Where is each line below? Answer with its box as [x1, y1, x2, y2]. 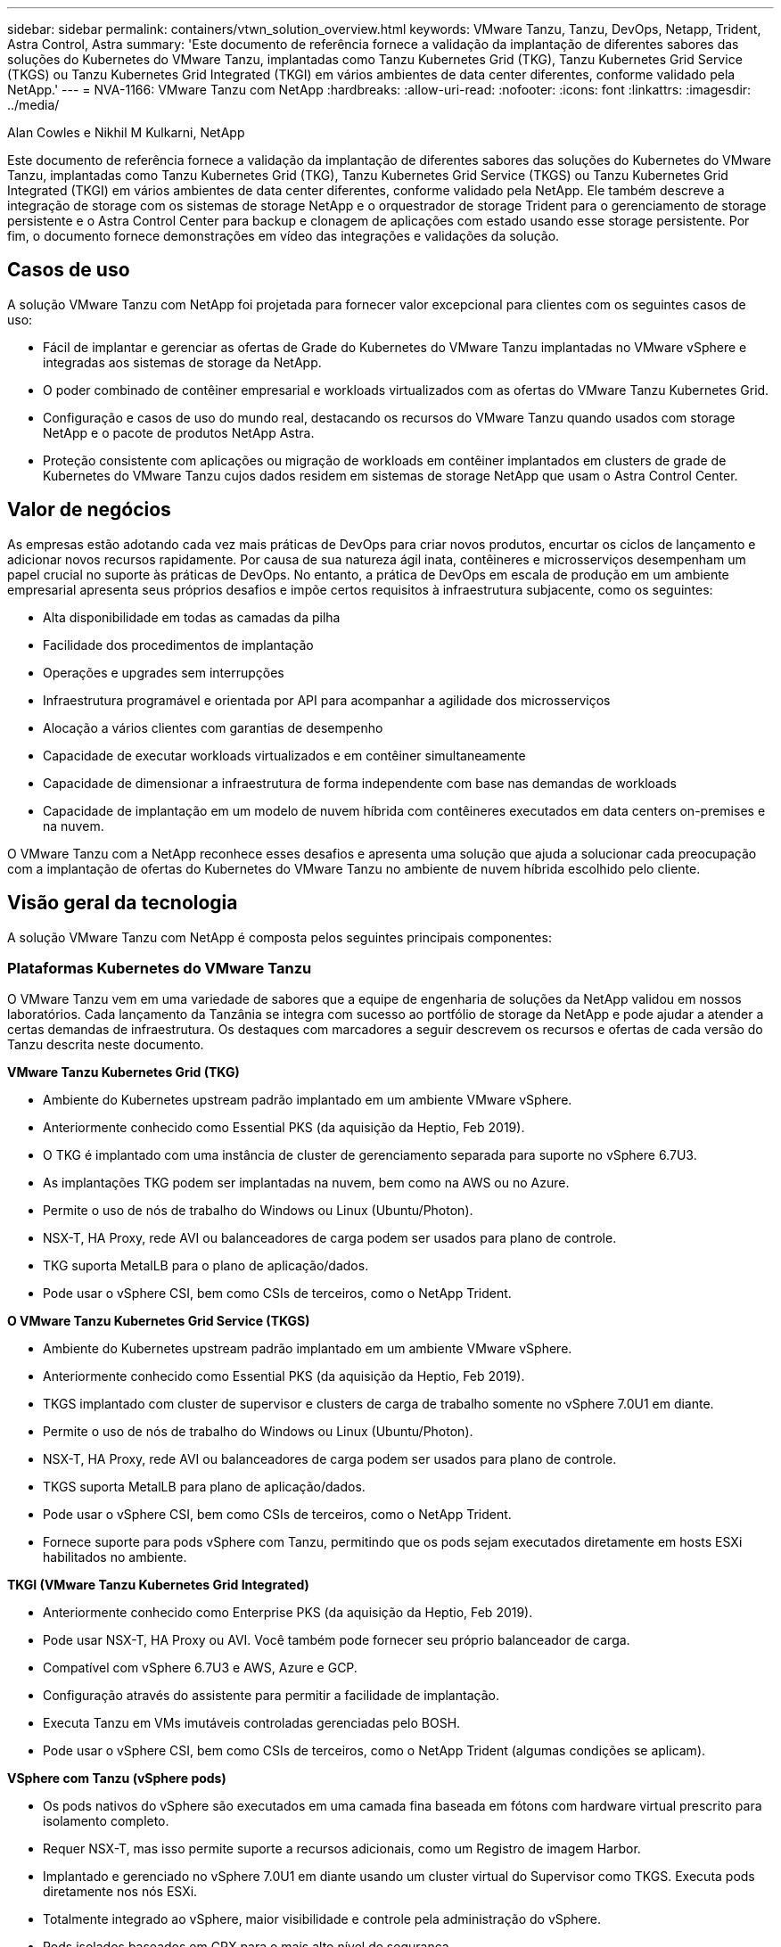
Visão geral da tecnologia [7, 891, 238, 915]
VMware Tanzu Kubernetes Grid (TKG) [7, 1064, 240, 1080]
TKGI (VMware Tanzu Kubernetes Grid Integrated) [7, 1577, 309, 1593]
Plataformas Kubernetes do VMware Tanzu [7, 958, 312, 977]
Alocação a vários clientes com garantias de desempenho [43, 719, 383, 735]
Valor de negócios [7, 498, 171, 522]
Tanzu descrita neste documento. [7, 1037, 204, 1053]
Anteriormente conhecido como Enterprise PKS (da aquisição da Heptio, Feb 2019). [43, 1605, 533, 1621]
